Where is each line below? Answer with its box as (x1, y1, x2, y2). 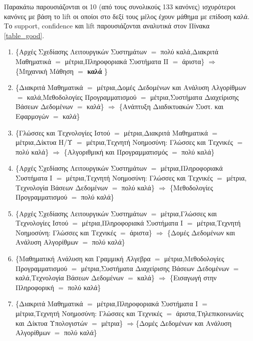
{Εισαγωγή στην (170, 273, 217, 283)
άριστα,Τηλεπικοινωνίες (176, 308, 244, 318)
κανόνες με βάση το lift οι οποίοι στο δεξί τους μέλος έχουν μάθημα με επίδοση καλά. (4, 11, 250, 21)
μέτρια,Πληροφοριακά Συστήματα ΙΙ (65, 56, 169, 66)
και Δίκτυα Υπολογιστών (15, 318, 88, 328)
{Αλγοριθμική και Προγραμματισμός (64, 146, 168, 157)
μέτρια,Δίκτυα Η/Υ (15, 137, 73, 147)
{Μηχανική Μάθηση (15, 66, 74, 76)
